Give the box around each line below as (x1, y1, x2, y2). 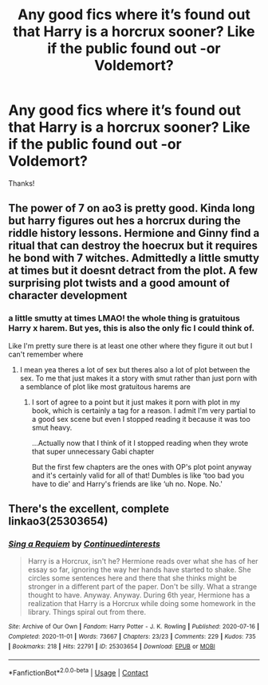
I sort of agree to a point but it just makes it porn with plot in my (31, 397, 241, 407)
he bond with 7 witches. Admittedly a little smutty (8, 251, 260, 265)
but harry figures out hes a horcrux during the (8, 214, 241, 228)
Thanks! (8, 178, 35, 188)
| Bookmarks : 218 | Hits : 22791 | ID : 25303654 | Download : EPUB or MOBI (8, 642, 215, 651)
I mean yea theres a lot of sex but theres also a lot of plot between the (19, 364, 250, 374)
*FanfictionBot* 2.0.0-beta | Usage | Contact (8, 667, 149, 677)
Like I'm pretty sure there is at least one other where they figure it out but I (8, 341, 253, 350)
